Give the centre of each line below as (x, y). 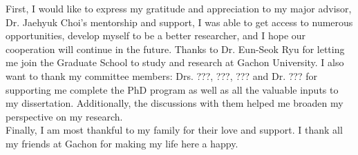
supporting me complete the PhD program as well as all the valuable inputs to (172, 89)
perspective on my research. (64, 116)
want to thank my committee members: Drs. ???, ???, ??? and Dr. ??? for (161, 75)
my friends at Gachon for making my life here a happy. (122, 143)
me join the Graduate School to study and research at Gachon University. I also (175, 62)
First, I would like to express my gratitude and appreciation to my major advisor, (179, 8)
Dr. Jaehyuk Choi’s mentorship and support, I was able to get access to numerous (179, 22)
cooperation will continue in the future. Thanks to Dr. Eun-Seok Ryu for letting (175, 49)
